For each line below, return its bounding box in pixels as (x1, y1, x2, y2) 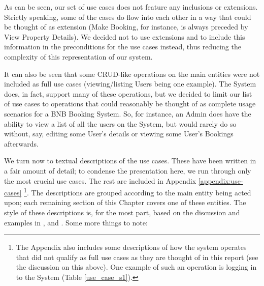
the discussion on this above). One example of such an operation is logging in (16, 262, 257, 272)
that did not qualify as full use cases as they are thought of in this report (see (16, 251, 258, 262)
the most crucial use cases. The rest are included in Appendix (4, 175, 196, 186)
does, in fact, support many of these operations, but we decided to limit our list (4, 88, 252, 99)
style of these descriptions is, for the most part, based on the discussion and (4, 207, 240, 217)
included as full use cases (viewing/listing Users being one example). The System (4, 78, 256, 89)
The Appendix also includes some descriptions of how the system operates (16, 242, 247, 252)
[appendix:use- (198, 175, 243, 186)
